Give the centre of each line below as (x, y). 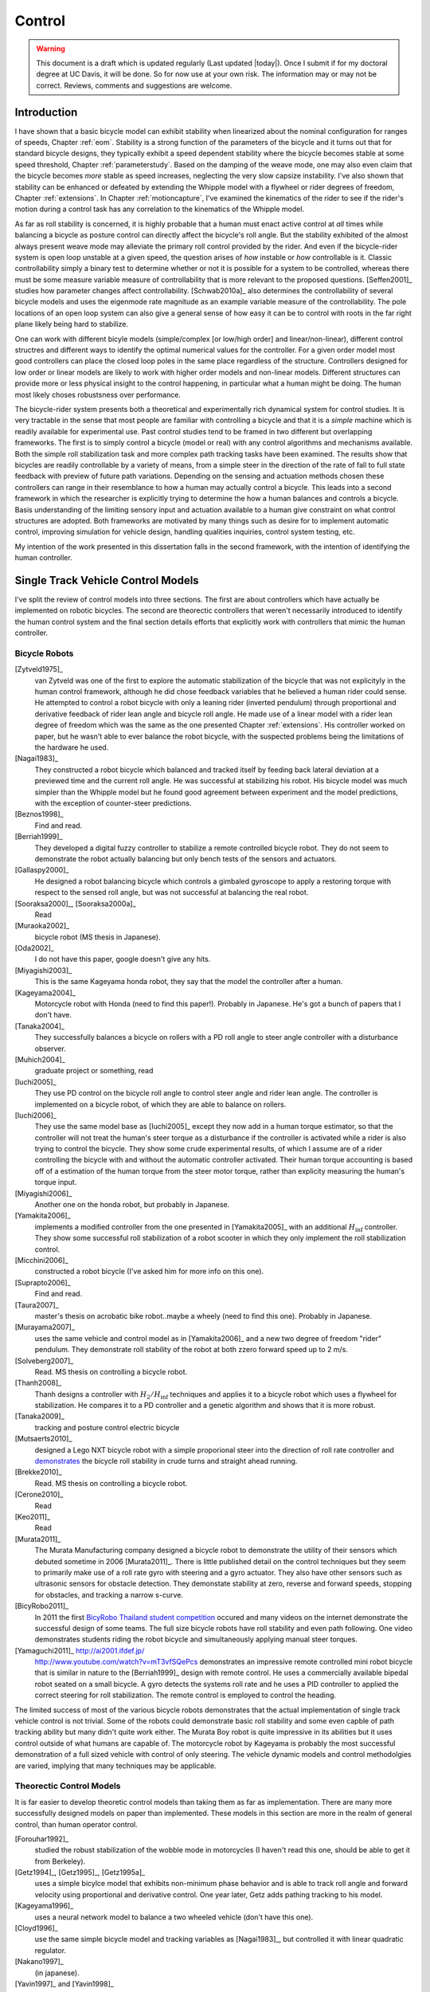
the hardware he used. (72, 747)
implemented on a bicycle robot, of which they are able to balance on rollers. (160, 1104)
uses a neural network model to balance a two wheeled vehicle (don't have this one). (174, 1917)
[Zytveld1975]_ (39, 669)
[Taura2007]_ (37, 1305)
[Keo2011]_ (33, 1516)
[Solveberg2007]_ (44, 1361)
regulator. (51, 1950)
